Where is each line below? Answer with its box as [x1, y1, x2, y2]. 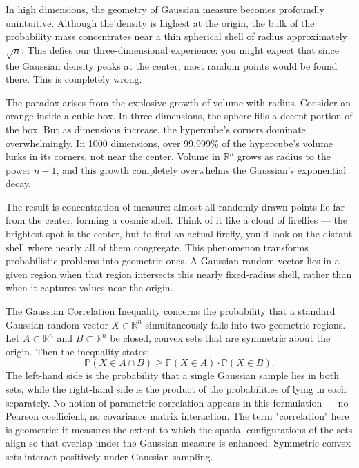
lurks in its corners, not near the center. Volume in [6, 149, 220, 164]
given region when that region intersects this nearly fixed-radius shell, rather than [6, 266, 352, 281]
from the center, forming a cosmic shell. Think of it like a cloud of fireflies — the [6, 213, 348, 227]
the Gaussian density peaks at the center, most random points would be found [6, 58, 338, 72]
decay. [6, 176, 31, 191]
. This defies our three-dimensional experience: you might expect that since [21, 42, 339, 57]
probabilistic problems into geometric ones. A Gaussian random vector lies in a [6, 253, 340, 268]
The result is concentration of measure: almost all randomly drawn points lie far [6, 199, 345, 213]
